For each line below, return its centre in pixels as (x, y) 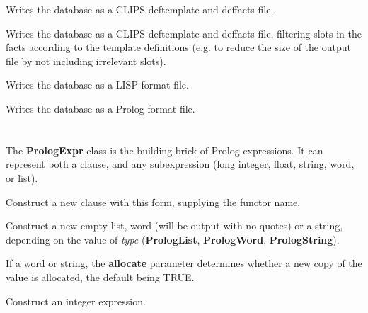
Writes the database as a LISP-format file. (97, 85)
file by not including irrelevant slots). (86, 61)
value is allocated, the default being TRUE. (100, 277)
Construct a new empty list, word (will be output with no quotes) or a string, (174, 226)
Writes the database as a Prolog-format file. (100, 108)
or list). (22, 177)
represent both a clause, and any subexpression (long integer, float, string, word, (180, 164)
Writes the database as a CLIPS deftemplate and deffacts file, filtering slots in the (184, 33)
